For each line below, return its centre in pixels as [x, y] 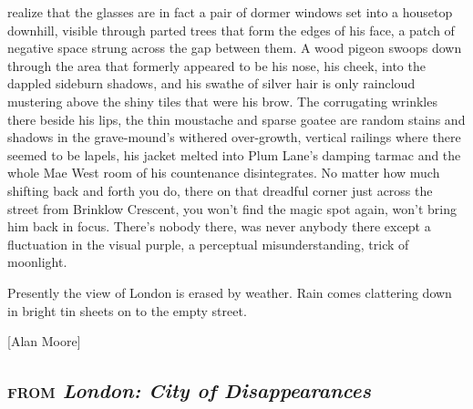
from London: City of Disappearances [189, 390]
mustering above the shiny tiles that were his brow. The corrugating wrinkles [222, 101]
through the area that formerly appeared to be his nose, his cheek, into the [216, 65]
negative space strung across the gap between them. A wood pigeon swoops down [235, 48]
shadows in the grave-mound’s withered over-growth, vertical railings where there [234, 137]
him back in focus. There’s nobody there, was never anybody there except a [219, 226]
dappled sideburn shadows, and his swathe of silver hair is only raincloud [211, 83]
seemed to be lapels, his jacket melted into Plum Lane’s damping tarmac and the [234, 154]
